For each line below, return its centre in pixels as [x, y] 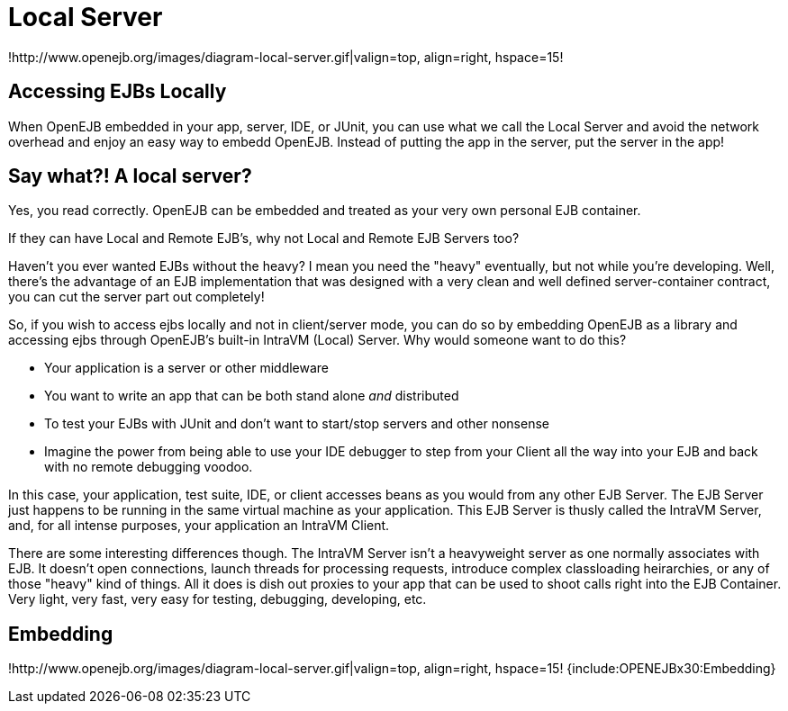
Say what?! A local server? [130, 176]
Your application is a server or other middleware [187, 368]
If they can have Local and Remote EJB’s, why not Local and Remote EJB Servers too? [264, 238]
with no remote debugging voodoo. [149, 467]
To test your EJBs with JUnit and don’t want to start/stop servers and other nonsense [297, 424]
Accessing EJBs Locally [118, 92]
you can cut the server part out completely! [136, 297]
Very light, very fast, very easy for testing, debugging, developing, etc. [217, 599]
